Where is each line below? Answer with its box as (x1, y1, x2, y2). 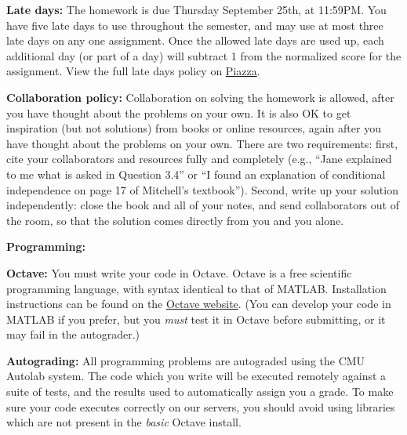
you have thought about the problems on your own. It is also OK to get (6, 104, 351, 121)
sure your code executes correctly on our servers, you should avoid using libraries (6, 398, 395, 415)
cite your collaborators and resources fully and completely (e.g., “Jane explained (6, 150, 392, 167)
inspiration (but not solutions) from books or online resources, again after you (6, 120, 381, 136)
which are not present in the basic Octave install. (6, 414, 242, 430)
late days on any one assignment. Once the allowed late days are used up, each (6, 32, 384, 49)
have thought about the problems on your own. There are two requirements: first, (6, 135, 398, 151)
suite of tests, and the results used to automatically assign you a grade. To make (6, 383, 394, 400)
